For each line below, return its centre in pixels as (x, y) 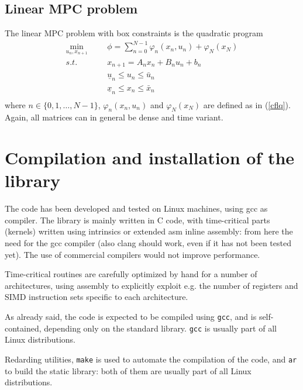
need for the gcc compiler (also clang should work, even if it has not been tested (148, 243)
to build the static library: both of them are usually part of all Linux (128, 370)
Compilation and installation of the (150, 158)
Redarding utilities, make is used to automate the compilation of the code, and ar (151, 359)
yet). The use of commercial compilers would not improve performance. (132, 254)
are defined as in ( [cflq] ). (247, 104)
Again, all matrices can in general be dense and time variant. (114, 117)
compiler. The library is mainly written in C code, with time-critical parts (137, 220)
